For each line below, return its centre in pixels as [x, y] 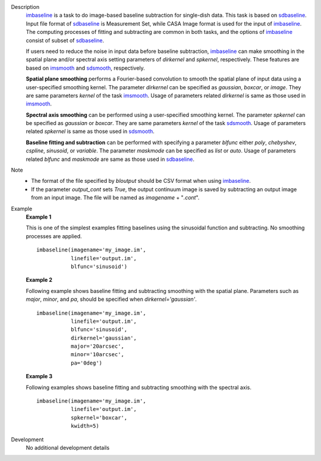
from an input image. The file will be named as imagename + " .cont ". [115, 198]
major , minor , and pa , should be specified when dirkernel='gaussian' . [111, 299]
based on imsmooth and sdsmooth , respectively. [85, 68]
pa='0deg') [86, 363]
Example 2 [39, 280]
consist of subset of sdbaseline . [65, 40]
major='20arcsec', [97, 346]
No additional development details [68, 447]
